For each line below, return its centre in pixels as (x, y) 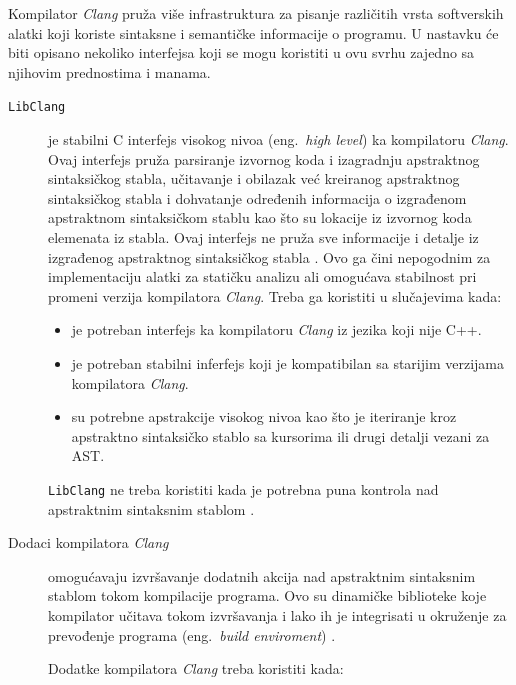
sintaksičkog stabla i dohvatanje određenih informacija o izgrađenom (257, 197)
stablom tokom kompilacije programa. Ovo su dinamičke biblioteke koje (267, 595)
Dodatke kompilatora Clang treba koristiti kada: (196, 668)
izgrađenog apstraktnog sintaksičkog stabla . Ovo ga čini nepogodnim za (269, 256)
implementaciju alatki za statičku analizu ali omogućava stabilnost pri (262, 276)
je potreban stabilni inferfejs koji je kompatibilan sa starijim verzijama (287, 362)
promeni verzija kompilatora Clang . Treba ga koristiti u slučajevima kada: (275, 295)
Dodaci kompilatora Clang (88, 542)
